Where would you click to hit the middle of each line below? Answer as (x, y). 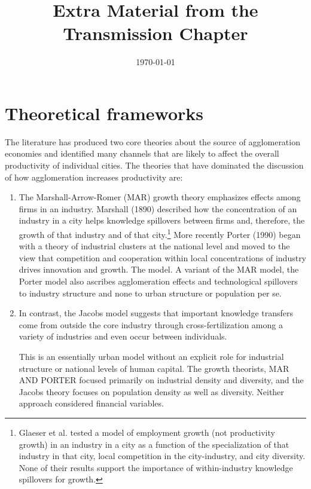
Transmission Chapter (155, 33)
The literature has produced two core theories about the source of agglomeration (153, 141)
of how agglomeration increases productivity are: (94, 177)
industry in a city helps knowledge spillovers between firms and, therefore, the (162, 220)
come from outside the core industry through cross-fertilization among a (151, 324)
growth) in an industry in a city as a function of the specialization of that (154, 444)
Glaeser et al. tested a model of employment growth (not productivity (147, 432)
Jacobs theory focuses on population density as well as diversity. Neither (151, 391)
